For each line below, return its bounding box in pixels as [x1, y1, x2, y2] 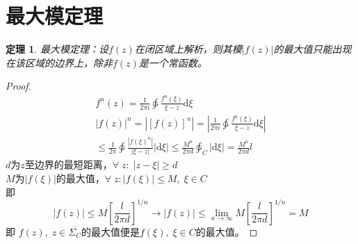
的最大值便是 [81, 224, 140, 238]
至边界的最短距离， [24, 157, 113, 172]
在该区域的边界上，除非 [6, 55, 113, 70]
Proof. [6, 79, 31, 93]
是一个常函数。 [138, 55, 207, 70]
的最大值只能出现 [273, 42, 352, 56]
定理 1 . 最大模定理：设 [6, 42, 108, 56]
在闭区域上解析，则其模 [134, 42, 242, 56]
